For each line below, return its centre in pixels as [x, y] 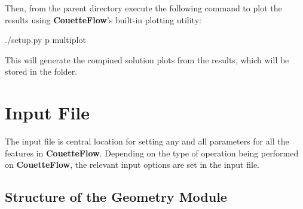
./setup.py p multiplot [45, 40]
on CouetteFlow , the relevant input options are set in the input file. [132, 165]
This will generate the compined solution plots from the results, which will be [147, 59]
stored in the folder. [41, 71]
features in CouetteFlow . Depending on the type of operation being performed [152, 153]
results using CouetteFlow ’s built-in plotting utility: [103, 19]
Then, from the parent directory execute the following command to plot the [143, 8]
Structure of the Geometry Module [116, 197]
